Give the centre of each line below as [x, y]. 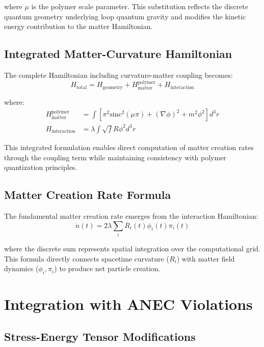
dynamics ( [21, 268]
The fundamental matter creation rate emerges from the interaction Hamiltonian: [131, 215]
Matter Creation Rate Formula [88, 195]
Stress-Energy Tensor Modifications [100, 336]
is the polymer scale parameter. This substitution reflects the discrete [140, 6]
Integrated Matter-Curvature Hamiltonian [118, 54]
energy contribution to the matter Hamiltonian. [78, 26]
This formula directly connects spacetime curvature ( [87, 258]
